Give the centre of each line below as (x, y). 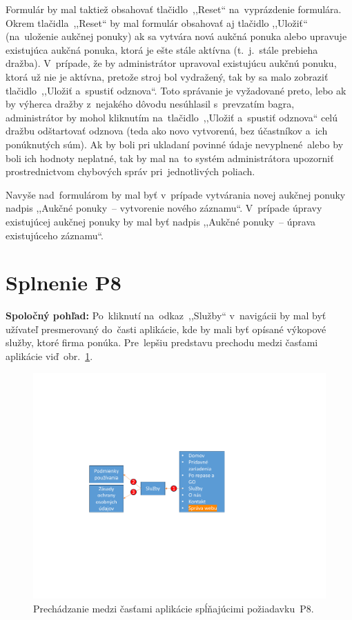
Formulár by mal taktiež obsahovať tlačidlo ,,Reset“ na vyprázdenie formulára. (174, 9)
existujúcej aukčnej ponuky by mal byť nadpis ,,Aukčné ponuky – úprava (161, 221)
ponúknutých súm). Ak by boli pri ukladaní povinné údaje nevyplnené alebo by (175, 144)
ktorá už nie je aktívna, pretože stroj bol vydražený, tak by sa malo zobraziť (167, 76)
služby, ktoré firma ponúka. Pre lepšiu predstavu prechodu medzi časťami (162, 342)
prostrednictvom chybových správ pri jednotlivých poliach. (130, 171)
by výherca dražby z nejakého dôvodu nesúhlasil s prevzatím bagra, (150, 104)
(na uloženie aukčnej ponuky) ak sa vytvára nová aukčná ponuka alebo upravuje (176, 36)
